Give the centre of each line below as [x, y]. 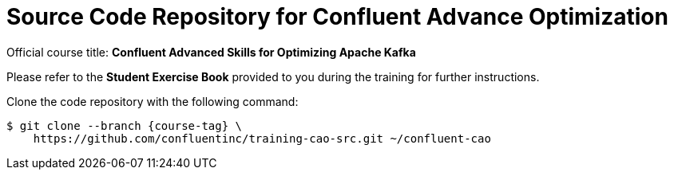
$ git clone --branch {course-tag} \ [125, 125]
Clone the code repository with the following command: [153, 101]
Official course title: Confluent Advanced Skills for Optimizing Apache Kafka [211, 52]
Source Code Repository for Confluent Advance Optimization [337, 17]
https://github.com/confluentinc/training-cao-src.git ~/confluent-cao [262, 138]
